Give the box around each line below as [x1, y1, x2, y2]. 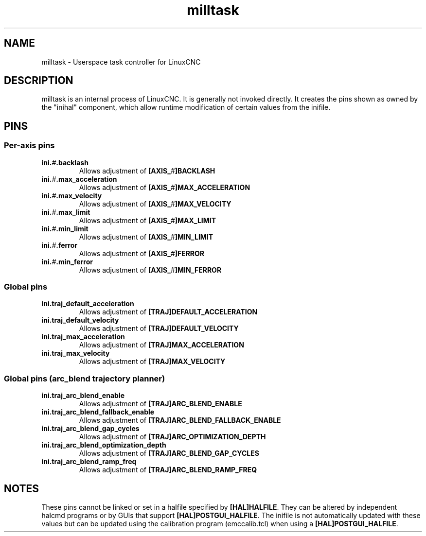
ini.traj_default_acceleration [41, 299, 134, 308]
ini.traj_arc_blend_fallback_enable [41, 408, 155, 416]
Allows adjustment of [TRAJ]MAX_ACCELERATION [79, 341, 244, 349]
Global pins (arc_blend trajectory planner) [4, 373, 165, 383]
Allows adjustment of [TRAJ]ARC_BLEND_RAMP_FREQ [79, 466, 257, 474]
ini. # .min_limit [41, 224, 89, 233]
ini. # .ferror [41, 241, 77, 249]
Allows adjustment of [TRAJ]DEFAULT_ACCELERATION [79, 308, 258, 316]
